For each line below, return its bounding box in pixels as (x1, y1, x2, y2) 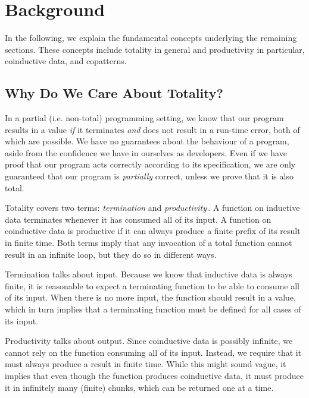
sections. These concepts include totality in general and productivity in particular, (5, 43, 305, 55)
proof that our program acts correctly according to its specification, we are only (5, 158, 296, 170)
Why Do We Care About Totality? (5, 84, 223, 102)
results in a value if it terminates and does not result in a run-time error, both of (5, 123, 300, 135)
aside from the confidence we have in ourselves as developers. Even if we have (5, 146, 287, 159)
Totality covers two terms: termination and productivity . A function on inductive (5, 201, 300, 214)
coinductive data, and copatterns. (5, 55, 127, 67)
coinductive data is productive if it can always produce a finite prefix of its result (5, 225, 301, 237)
